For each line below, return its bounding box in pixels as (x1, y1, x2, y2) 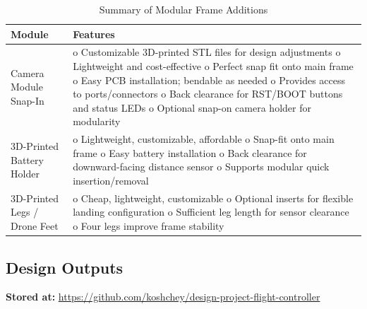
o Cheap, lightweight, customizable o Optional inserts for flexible (73, 190, 354, 205)
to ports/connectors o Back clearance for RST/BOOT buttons (73, 86, 343, 101)
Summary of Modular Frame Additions (99, 2, 268, 16)
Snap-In (11, 93, 44, 108)
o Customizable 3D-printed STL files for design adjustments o (73, 45, 341, 59)
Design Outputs (6, 256, 124, 278)
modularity (73, 114, 121, 129)
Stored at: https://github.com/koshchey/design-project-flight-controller (6, 289, 320, 304)
